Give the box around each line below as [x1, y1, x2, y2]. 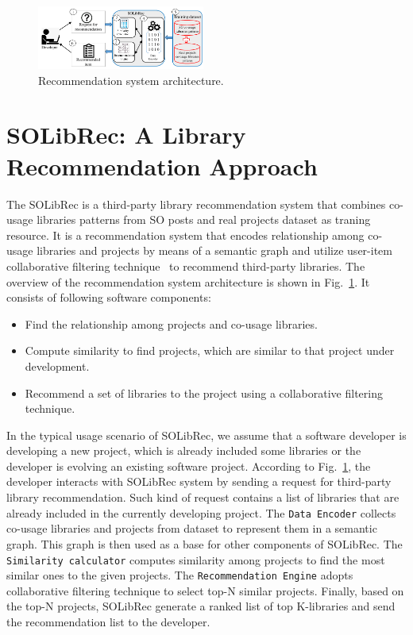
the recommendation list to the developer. [6, 614, 210, 629]
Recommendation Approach [6, 149, 318, 182]
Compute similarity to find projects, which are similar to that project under [25, 342, 395, 359]
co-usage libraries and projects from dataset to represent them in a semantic [6, 520, 377, 537]
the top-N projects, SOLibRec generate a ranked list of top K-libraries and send [6, 598, 396, 614]
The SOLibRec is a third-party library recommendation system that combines [6, 195, 386, 212]
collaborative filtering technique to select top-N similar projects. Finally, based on [6, 582, 404, 598]
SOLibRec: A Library [6, 118, 246, 151]
